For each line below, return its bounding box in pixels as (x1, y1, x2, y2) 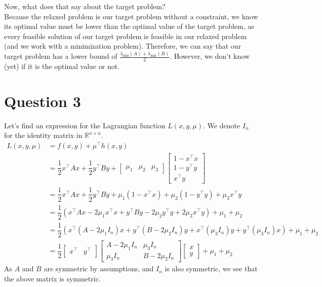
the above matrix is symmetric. (4, 273, 101, 284)
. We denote (203, 120, 240, 130)
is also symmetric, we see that (165, 263, 258, 274)
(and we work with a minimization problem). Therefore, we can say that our (4, 41, 241, 51)
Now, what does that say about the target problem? (4, 1, 166, 11)
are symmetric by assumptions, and (44, 263, 154, 274)
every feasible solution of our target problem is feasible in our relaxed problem (4, 30, 247, 41)
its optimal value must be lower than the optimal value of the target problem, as (4, 21, 254, 31)
